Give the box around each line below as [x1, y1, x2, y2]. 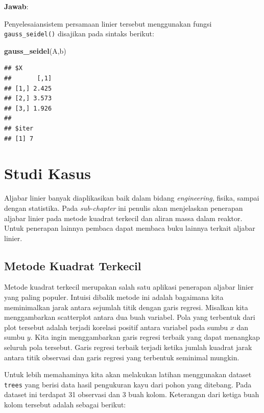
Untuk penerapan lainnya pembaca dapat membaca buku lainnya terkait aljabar [4, 223, 255, 233]
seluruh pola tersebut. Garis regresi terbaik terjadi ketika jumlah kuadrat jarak [4, 342, 252, 353]
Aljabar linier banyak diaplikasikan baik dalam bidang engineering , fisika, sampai [4, 192, 259, 203]
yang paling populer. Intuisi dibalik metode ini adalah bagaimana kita [4, 292, 224, 302]
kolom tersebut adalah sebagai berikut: [4, 399, 126, 410]
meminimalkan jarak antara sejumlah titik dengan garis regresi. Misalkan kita [4, 301, 248, 312]
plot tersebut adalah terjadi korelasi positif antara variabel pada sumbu [4, 321, 228, 332]
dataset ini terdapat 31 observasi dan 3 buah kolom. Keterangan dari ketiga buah [4, 389, 259, 400]
